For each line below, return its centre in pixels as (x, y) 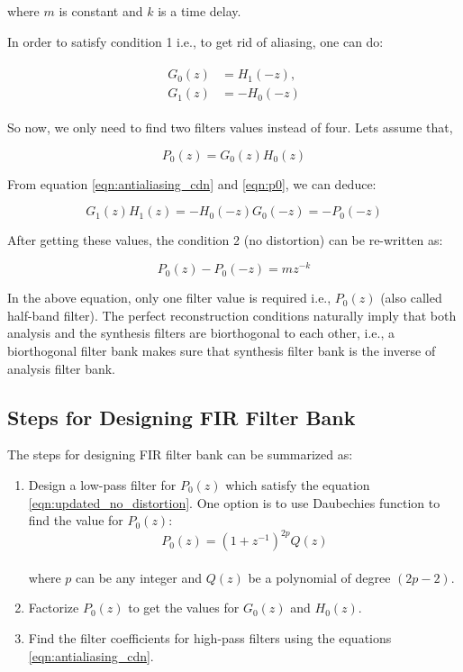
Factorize (54, 608)
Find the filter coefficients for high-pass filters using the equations (210, 637)
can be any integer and (139, 577)
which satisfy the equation (298, 484)
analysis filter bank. (61, 368)
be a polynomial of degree (319, 577)
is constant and (101, 11)
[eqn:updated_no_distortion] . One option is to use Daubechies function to (234, 502)
